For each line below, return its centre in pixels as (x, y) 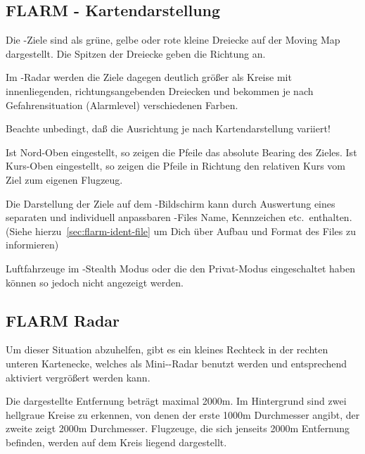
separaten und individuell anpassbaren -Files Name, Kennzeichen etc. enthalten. (179, 217)
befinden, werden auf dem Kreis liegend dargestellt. (116, 442)
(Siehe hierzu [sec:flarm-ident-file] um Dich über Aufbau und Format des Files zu (181, 231)
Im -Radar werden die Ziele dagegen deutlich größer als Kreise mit (149, 77)
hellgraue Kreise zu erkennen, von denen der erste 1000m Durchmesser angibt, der (183, 414)
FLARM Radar (63, 320)
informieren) (32, 245)
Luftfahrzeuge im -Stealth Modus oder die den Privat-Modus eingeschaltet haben (180, 268)
